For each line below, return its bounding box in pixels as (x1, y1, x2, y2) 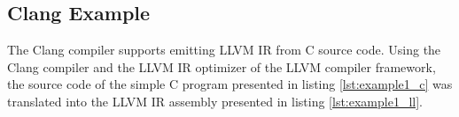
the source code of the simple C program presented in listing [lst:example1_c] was (7, 75, 453, 93)
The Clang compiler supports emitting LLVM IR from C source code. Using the (7, 40, 441, 59)
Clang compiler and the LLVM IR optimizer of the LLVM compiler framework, (7, 57, 436, 76)
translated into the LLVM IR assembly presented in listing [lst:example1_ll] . (7, 91, 423, 110)
